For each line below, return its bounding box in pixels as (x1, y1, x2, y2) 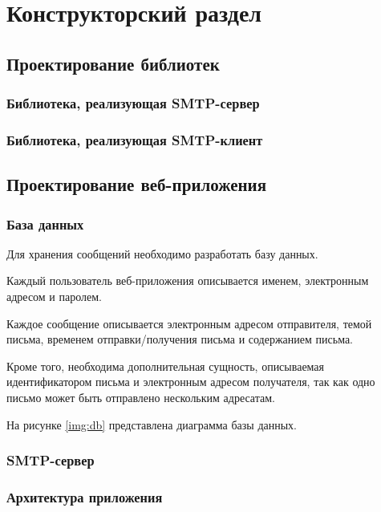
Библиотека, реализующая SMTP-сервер (6, 93, 260, 113)
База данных (6, 213, 84, 234)
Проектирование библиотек (6, 51, 220, 75)
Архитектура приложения (6, 486, 163, 506)
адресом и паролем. (6, 288, 102, 305)
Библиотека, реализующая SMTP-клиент (6, 129, 263, 149)
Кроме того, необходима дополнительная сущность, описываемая (6, 357, 325, 374)
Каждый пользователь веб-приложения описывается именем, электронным (6, 272, 369, 289)
